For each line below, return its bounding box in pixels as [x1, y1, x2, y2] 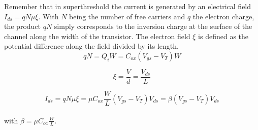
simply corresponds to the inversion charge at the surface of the [54, 21, 252, 31]
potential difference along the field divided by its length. [4, 41, 179, 51]
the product [4, 21, 41, 31]
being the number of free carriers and [69, 11, 185, 21]
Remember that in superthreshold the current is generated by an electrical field [4, 1, 251, 11]
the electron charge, [192, 11, 254, 21]
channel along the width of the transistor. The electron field [4, 30, 190, 41]
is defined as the [198, 30, 249, 41]
